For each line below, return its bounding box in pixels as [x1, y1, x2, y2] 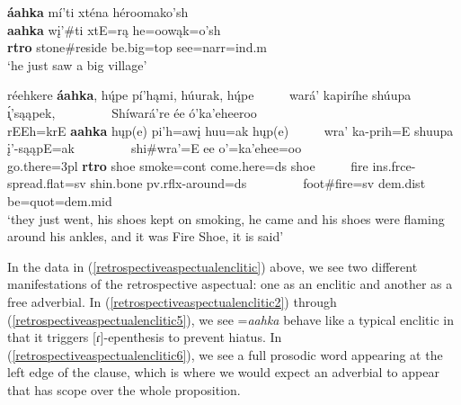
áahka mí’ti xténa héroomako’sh [7, 3, 189, 21]
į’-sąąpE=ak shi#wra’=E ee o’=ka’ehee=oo [7, 139, 302, 157]
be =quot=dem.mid [7, 191, 112, 210]
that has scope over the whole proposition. [7, 380, 241, 399]
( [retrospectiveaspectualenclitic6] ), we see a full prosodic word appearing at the [7, 345, 443, 364]
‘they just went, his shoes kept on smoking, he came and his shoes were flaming [7, 209, 445, 228]
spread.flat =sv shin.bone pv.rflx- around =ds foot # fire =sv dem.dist [7, 174, 426, 193]
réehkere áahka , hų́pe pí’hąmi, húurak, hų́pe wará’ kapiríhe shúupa [7, 85, 412, 104]
